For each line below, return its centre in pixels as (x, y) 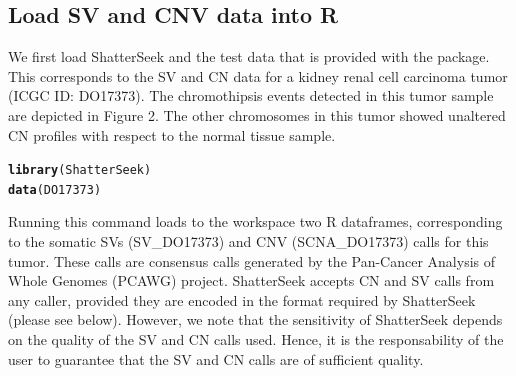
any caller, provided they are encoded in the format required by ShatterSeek (242, 299)
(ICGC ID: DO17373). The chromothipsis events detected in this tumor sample (251, 95)
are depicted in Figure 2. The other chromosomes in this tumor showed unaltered (257, 114)
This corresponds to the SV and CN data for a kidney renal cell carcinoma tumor (258, 75)
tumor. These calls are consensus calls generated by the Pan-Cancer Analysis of (252, 260)
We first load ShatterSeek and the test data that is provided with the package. (249, 56)
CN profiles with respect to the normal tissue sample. (172, 134)
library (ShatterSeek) (80, 170)
